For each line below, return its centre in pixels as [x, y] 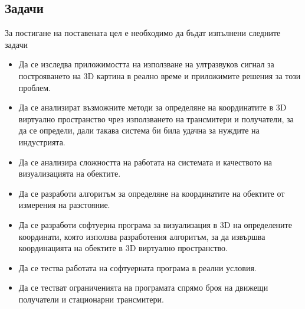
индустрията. [42, 142]
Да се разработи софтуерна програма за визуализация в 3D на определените [155, 224]
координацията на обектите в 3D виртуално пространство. [123, 248]
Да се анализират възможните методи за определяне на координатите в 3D [152, 107]
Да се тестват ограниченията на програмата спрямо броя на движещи [143, 287]
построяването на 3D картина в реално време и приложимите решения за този [160, 75]
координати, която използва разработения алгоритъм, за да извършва [142, 236]
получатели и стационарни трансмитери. [91, 299]
